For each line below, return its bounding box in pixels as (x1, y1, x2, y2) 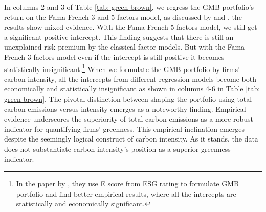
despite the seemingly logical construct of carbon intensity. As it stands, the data (4, 133, 258, 144)
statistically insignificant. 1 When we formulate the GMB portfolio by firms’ (4, 62, 240, 74)
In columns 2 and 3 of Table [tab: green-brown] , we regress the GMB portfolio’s (4, 2, 254, 12)
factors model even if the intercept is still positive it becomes (33, 51, 225, 62)
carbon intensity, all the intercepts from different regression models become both (4, 73, 256, 84)
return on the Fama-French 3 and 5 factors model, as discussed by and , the (4, 11, 242, 22)
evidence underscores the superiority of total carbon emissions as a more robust (4, 113, 253, 124)
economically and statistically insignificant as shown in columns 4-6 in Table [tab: (4, 83, 260, 94)
